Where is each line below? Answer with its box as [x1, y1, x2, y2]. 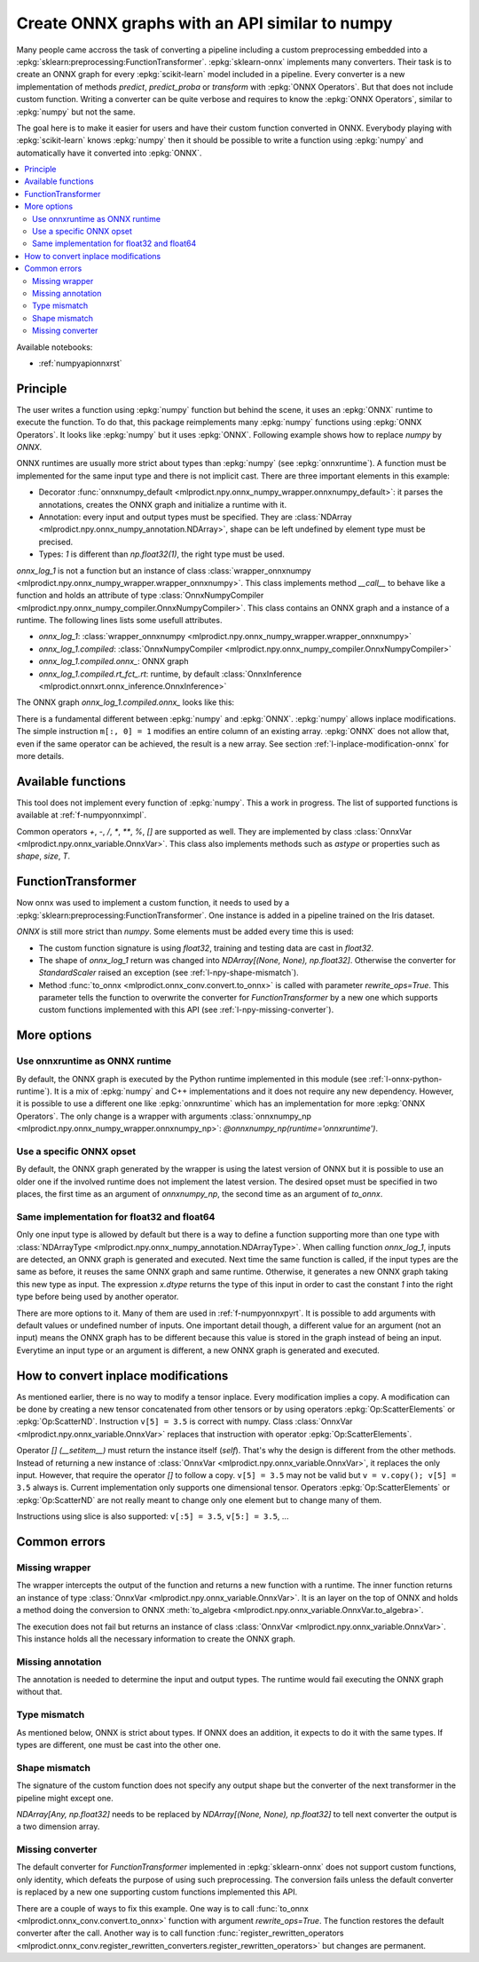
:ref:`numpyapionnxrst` [38, 358, 123, 368]
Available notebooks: [16, 342, 93, 352]
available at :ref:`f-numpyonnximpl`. [16, 810, 147, 820]
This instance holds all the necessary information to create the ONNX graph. [16, 1634, 296, 1644]
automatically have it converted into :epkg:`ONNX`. [16, 147, 202, 158]
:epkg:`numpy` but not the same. [16, 107, 136, 117]
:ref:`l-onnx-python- [368, 1073, 443, 1084]
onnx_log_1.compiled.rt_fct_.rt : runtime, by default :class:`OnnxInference [38, 669, 302, 679]
